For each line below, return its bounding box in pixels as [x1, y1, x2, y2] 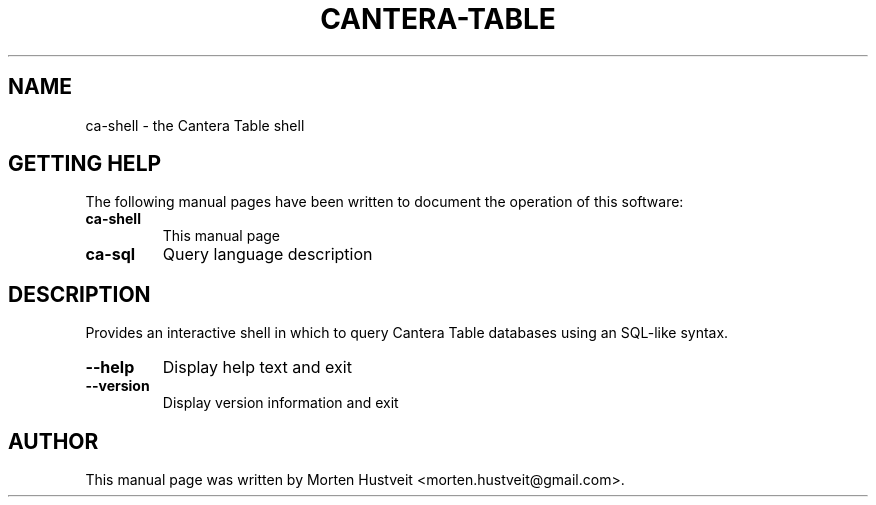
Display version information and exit [162, 394, 399, 412]
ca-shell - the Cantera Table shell [85, 116, 305, 134]
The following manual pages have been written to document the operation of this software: [85, 193, 684, 211]
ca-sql [85, 244, 136, 265]
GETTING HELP [8, 151, 162, 177]
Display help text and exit [162, 357, 352, 378]
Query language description [162, 244, 373, 265]
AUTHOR [8, 428, 99, 454]
